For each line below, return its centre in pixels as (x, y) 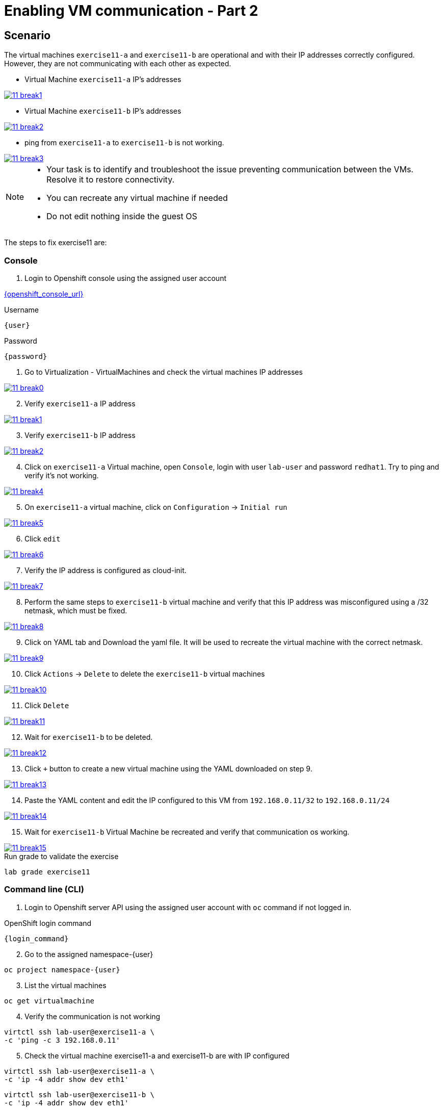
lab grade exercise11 (47, 872)
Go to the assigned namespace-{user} (89, 954)
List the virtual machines (66, 985)
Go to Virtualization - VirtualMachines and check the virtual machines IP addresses (164, 372)
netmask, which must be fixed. (76, 610)
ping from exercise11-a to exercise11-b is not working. (124, 143)
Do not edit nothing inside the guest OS (122, 216)
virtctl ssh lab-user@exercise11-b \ (80, 1094)
